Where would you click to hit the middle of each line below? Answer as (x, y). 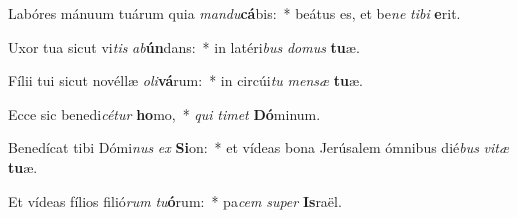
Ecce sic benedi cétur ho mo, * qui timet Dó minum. (164, 113)
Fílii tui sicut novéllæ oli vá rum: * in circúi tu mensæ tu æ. (185, 80)
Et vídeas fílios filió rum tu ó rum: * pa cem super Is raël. (175, 200)
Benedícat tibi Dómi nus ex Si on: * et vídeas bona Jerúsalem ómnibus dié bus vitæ (259, 147)
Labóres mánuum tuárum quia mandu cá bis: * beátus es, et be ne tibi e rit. (234, 13)
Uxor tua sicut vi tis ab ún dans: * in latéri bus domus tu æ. (184, 46)
